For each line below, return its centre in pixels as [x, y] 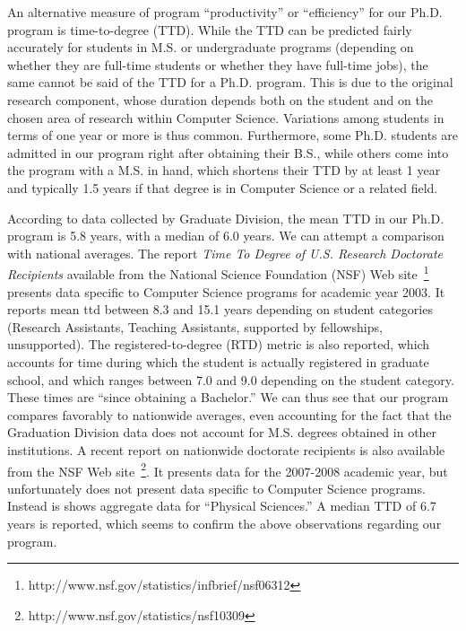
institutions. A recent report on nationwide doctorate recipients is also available [226, 449]
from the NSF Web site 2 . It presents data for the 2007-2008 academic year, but [228, 469]
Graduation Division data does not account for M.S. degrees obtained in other [222, 432]
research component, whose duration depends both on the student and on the [220, 99]
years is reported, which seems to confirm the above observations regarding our [224, 523]
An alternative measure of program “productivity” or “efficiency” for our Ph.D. [225, 12]
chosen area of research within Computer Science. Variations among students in [226, 117]
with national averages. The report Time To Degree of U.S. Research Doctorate [225, 253]
